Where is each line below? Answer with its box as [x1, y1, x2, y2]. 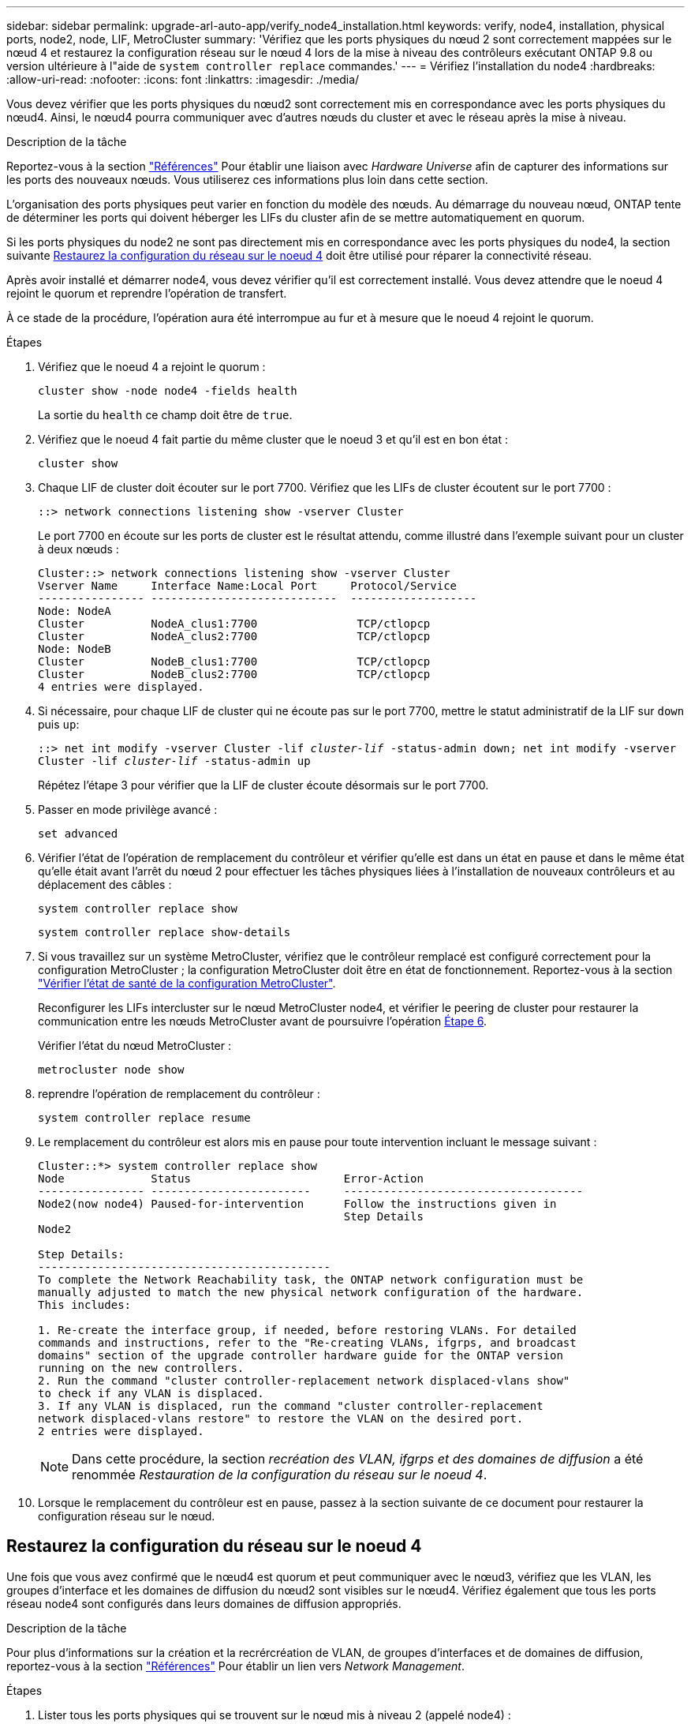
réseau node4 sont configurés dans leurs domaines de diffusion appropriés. [6, 1596, 402, 1610]
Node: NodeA [38, 605, 111, 617]
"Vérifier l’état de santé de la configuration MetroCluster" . [38, 976, 336, 990]
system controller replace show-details [38, 926, 291, 939]
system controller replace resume [38, 1111, 251, 1124]
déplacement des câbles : [38, 878, 172, 891]
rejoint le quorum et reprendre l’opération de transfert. [6, 287, 287, 300]
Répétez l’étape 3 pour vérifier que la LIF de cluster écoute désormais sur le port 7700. [38, 778, 489, 792]
